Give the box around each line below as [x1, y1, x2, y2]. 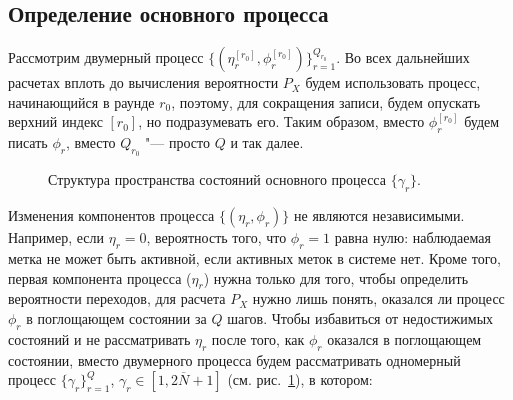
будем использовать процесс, [305, 72, 481, 93]
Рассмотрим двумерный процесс [8, 47, 204, 68]
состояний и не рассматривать [8, 328, 191, 349]
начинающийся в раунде [8, 91, 155, 112]
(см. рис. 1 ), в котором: [227, 369, 373, 390]
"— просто [145, 132, 211, 153]
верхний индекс [8, 111, 103, 132]
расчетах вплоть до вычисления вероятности [8, 72, 279, 93]
